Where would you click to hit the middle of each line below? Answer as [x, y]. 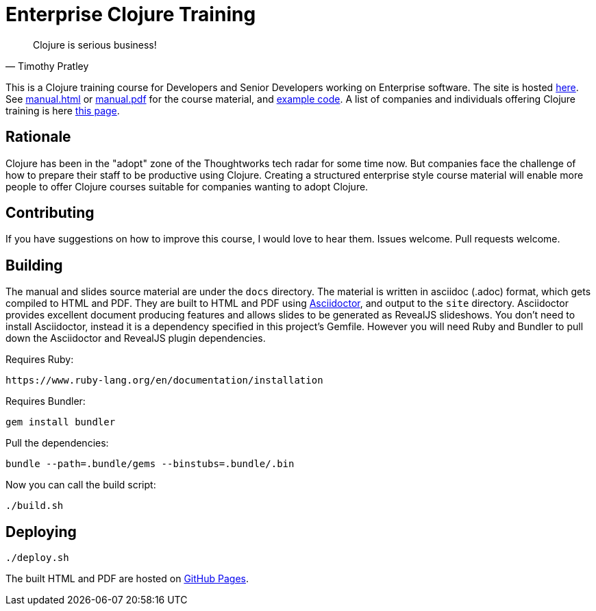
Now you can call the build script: [81, 485]
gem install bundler [61, 422]
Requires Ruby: [40, 360]
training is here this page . [63, 110]
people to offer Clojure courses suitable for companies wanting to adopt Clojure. [187, 186]
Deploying [41, 532]
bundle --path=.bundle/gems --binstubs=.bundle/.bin [150, 464]
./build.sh [35, 506]
